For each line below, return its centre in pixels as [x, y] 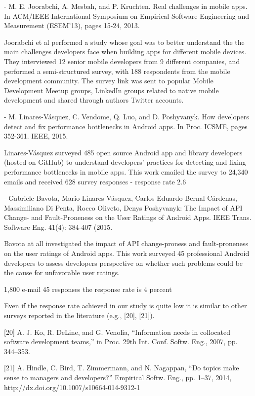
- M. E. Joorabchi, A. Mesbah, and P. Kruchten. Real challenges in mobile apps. [126, 6]
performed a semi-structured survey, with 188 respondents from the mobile [117, 71]
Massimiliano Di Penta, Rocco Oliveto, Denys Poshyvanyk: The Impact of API [123, 207]
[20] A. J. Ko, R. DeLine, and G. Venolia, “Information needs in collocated [117, 332]
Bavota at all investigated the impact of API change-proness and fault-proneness [126, 243]
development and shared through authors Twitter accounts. [94, 100]
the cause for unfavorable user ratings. [62, 272]
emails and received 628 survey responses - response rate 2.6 [95, 181]
